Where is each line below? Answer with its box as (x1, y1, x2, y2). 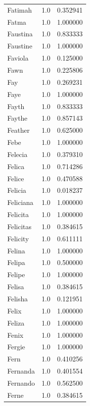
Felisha (7, 294, 28, 303)
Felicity (7, 233, 29, 243)
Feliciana (7, 197, 33, 207)
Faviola (7, 53, 29, 63)
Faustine (7, 41, 32, 51)
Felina (7, 245, 25, 255)
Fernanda (7, 366, 35, 376)
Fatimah (7, 4, 32, 15)
